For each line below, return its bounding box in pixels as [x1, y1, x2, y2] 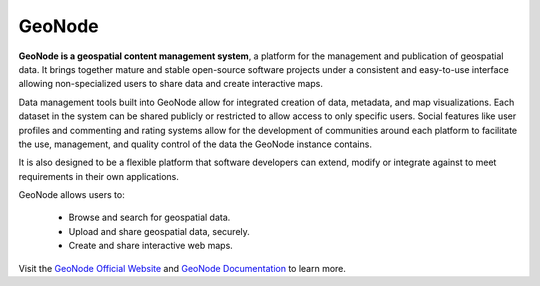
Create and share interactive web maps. [68, 240, 234, 252]
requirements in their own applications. [18, 170, 179, 182]
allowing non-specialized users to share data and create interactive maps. [18, 78, 324, 90]
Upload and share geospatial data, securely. [68, 225, 250, 237]
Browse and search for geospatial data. [68, 211, 231, 224]
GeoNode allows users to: [18, 189, 125, 201]
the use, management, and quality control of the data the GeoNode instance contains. [18, 138, 372, 150]
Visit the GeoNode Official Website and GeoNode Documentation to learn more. [18, 262, 347, 274]
